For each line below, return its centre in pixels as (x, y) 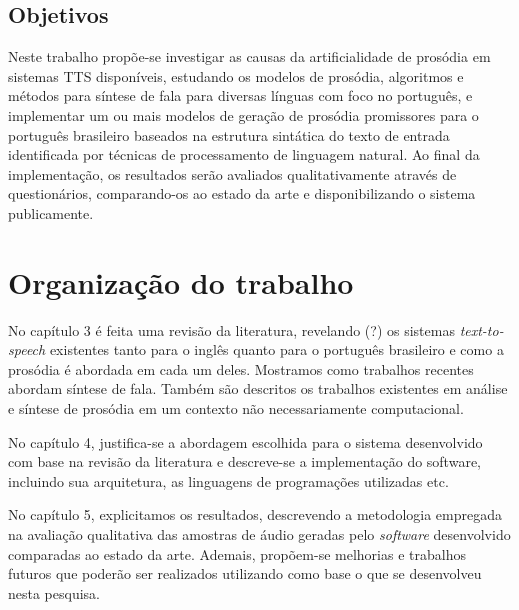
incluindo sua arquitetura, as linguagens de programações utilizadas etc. (228, 480)
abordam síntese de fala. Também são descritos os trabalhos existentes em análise (258, 388)
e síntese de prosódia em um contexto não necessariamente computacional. (236, 408)
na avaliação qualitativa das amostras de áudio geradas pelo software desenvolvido (259, 534)
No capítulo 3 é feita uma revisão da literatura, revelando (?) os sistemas (231, 329)
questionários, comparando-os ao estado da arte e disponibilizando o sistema (242, 193)
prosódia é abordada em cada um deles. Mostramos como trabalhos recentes (241, 368)
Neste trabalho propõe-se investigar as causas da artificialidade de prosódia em (249, 56)
